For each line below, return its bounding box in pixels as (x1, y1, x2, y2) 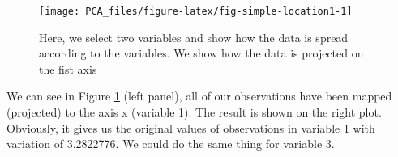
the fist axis (39, 60, 97, 77)
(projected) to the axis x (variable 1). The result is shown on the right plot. (6, 104, 382, 121)
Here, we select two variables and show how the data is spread (39, 28, 349, 45)
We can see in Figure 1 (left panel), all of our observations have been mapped (6, 87, 392, 104)
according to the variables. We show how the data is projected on (39, 45, 364, 62)
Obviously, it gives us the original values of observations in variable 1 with (6, 119, 375, 136)
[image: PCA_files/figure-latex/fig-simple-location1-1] (39, 6, 353, 17)
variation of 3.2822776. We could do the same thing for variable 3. (6, 135, 335, 152)
